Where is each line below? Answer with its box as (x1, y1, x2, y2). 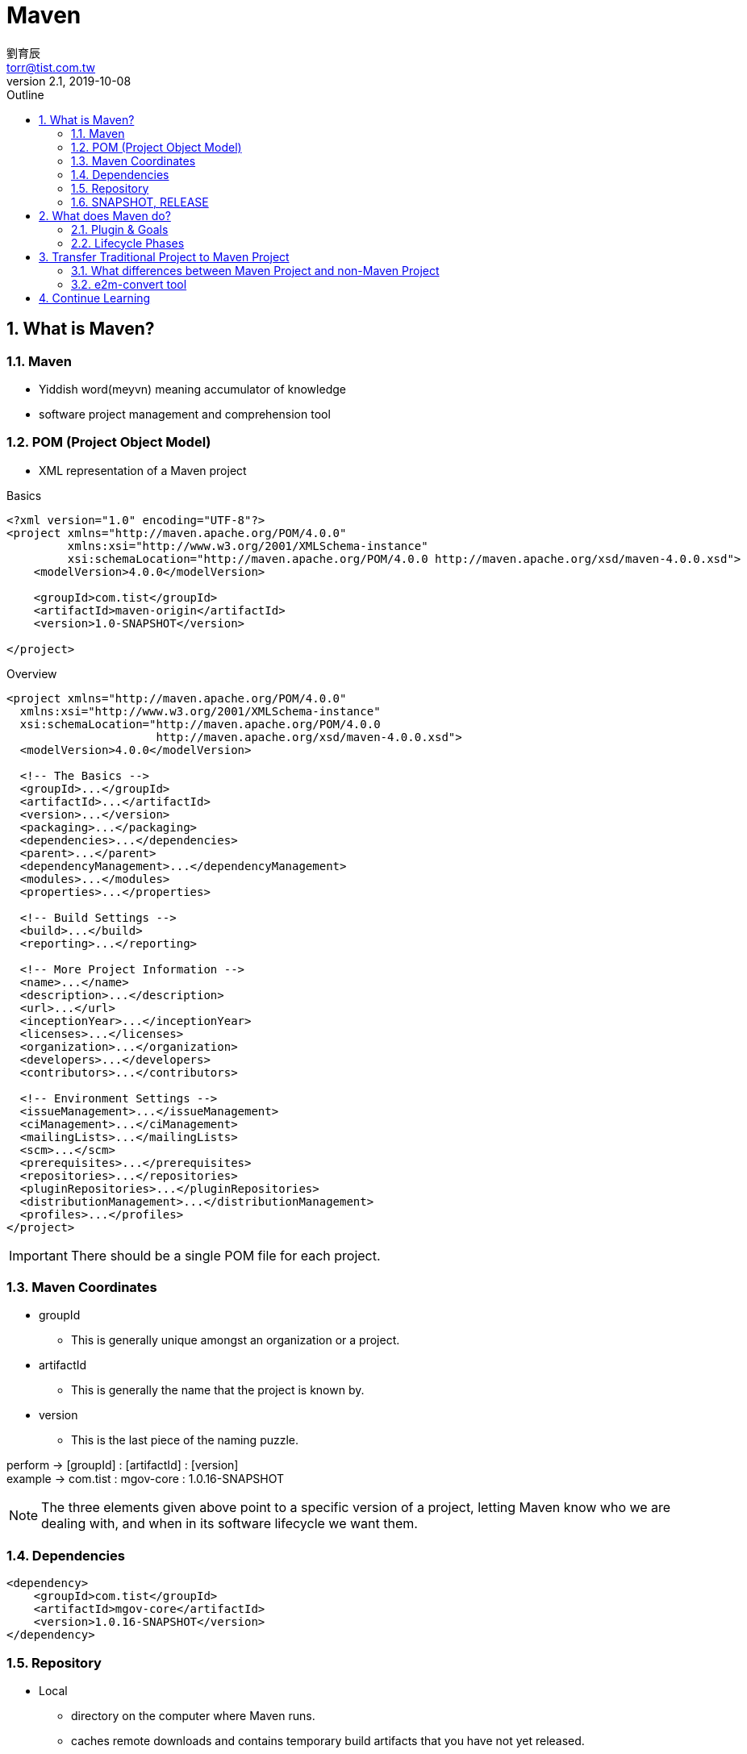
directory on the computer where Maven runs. (71, 1708, 315, 1723)
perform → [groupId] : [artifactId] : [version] (6, 1458, 239, 1473)
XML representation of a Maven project (39, 463, 247, 477)
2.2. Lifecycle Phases (71, 235, 185, 250)
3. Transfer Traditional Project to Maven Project (39, 249, 290, 264)
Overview (6, 666, 57, 681)
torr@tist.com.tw (6, 60, 96, 74)
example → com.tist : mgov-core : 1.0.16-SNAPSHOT (6, 1472, 285, 1486)
